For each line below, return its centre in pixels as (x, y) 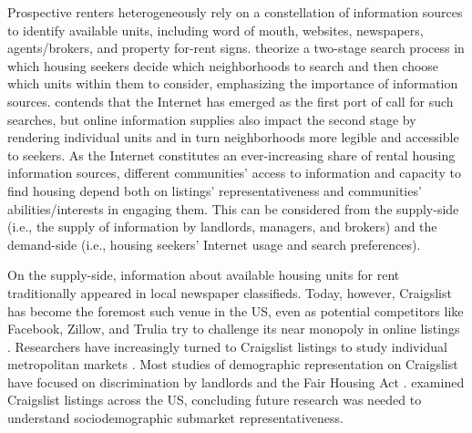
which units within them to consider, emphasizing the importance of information (233, 83)
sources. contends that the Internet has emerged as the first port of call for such (231, 101)
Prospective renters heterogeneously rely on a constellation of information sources (235, 12)
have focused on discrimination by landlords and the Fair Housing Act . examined (236, 381)
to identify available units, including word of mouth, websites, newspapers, (215, 30)
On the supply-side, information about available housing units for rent (204, 275)
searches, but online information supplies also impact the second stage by (212, 119)
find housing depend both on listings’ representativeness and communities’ (215, 190)
